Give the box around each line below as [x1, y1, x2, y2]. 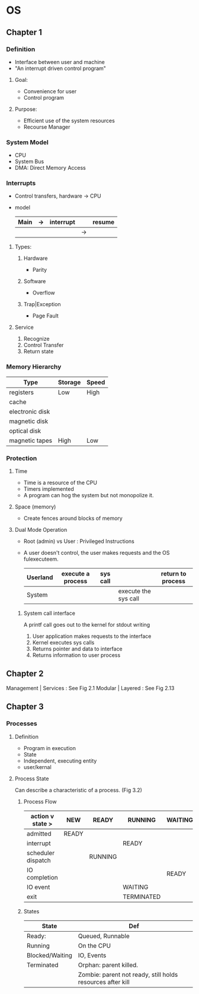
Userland [26, 573, 53, 582]
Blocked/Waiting [26, 951, 73, 959]
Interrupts [6, 179, 36, 188]
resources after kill [78, 977, 130, 986]
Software [23, 278, 46, 285]
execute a [61, 570, 90, 578]
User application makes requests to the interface [32, 633, 152, 640]
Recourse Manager [23, 123, 70, 131]
